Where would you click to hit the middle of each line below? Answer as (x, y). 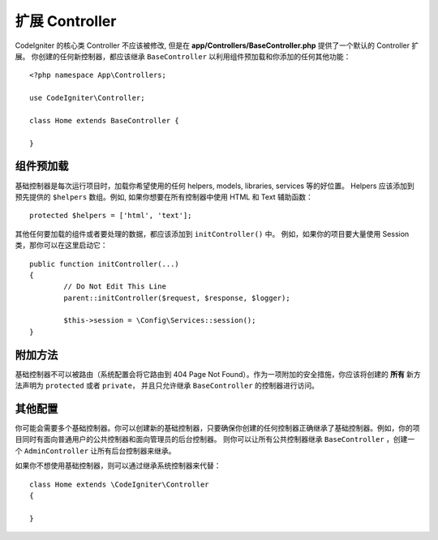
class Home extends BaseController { (105, 120)
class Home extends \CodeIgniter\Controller (120, 484)
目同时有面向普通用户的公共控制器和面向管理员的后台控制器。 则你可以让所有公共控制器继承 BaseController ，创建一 (215, 439)
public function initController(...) (105, 264)
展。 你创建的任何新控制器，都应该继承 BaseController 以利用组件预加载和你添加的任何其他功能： (183, 56)
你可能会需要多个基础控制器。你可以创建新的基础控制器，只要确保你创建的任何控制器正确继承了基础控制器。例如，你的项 (217, 428)
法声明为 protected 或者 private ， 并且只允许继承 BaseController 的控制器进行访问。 (167, 386)
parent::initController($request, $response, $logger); (177, 298)
